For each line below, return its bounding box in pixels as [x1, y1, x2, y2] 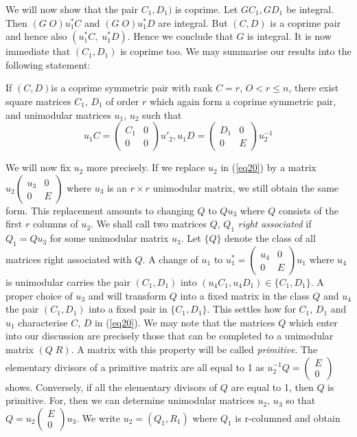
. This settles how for [207, 302, 296, 316]
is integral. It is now [247, 29, 332, 43]
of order [106, 93, 139, 108]
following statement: [5, 57, 91, 71]
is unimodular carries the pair [5, 274, 130, 289]
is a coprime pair [270, 15, 341, 30]
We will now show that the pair [5, 2, 139, 16]
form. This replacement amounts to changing [5, 203, 194, 217]
